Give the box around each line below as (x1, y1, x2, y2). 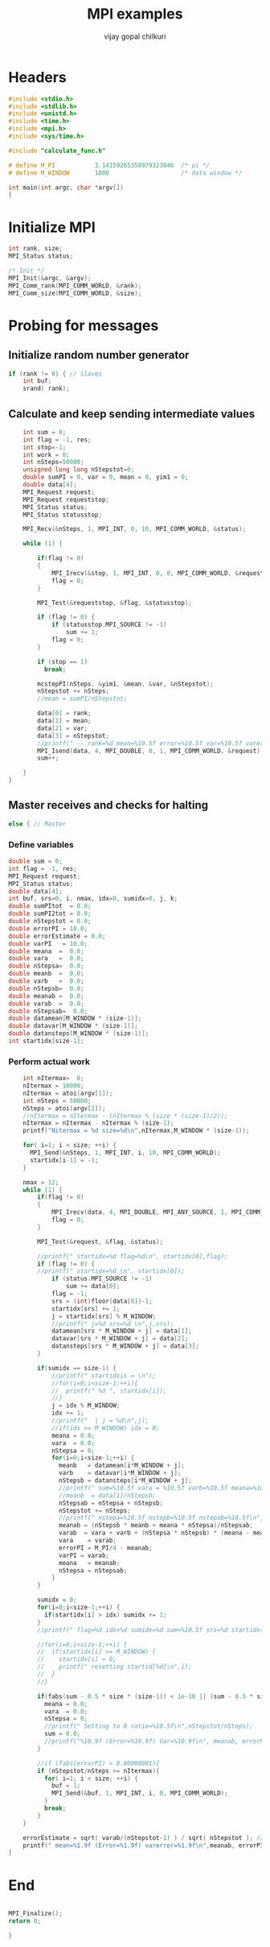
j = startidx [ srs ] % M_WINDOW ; (51, 1312, 157, 1320)
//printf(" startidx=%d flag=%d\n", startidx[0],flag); (37, 1252, 228, 1261)
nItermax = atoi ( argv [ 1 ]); (22, 1089, 113, 1097)
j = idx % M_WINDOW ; (51, 1402, 121, 1410)
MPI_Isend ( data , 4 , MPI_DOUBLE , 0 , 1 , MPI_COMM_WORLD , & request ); (37, 747, 264, 755)
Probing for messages (8, 316, 159, 334)
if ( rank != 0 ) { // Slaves (8, 370, 103, 378)
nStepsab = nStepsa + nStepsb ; (59, 1499, 163, 1507)
